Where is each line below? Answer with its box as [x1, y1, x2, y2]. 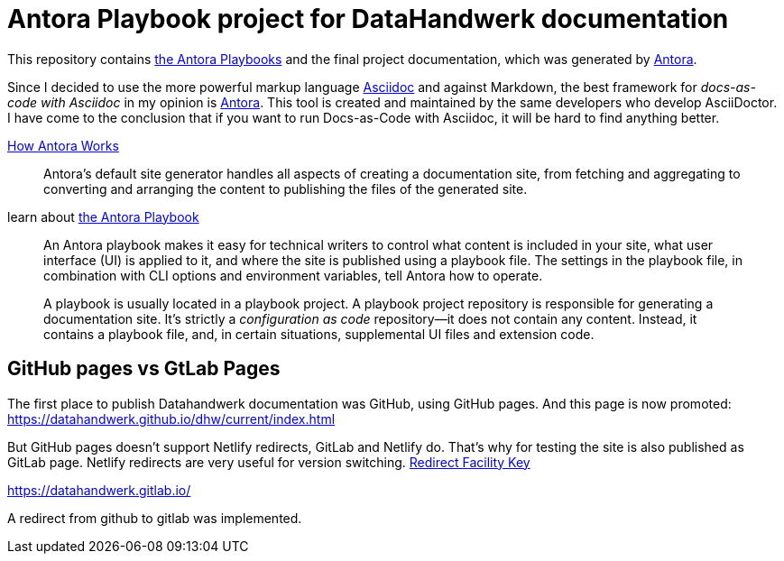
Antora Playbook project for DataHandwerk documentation [7, 4, 729, 34]
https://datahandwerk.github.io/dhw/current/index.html [7, 410, 336, 427]
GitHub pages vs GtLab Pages [7, 357, 281, 381]
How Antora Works [7, 137, 119, 153]
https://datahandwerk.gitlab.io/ [7, 482, 191, 498]
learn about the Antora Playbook [7, 208, 199, 225]
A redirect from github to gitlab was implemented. [7, 510, 302, 526]
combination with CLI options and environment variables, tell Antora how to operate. [43, 267, 543, 283]
